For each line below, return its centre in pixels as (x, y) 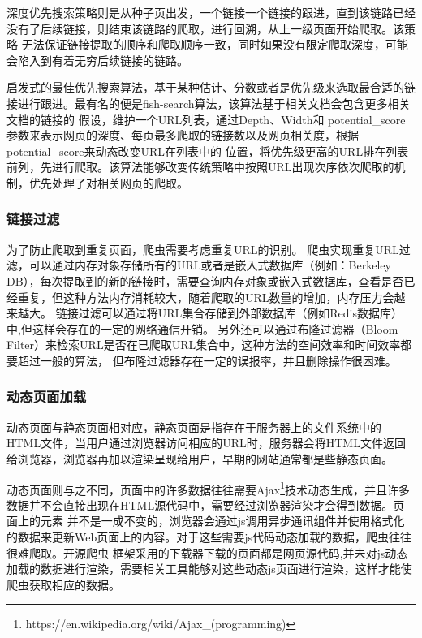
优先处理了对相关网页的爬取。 (108, 182)
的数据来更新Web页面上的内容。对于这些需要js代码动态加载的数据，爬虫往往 (209, 536)
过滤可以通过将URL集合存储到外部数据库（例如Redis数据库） (240, 313)
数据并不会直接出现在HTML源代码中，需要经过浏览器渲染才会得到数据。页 (206, 504)
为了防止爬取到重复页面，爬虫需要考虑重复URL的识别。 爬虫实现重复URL (203, 249)
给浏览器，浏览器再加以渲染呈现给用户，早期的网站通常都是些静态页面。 (200, 458)
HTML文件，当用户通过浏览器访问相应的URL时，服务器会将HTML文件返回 (206, 443)
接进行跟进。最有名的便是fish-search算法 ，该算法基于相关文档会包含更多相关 (209, 103)
